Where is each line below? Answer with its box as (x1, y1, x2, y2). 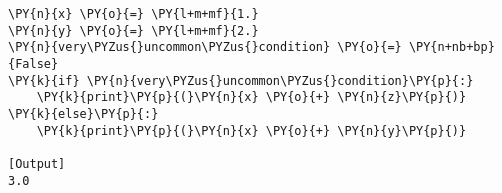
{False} (8, 56, 59, 71)
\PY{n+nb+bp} (408, 40, 495, 55)
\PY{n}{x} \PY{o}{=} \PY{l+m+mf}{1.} (8, 7, 259, 21)
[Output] (8, 156, 66, 171)
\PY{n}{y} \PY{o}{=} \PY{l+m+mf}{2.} (8, 23, 259, 38)
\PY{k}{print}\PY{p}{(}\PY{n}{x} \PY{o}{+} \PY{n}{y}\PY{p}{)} (36, 123, 467, 138)
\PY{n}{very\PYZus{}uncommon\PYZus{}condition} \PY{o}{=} (8, 40, 402, 55)
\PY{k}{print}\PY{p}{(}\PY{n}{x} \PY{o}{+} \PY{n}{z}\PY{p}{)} (36, 90, 467, 105)
